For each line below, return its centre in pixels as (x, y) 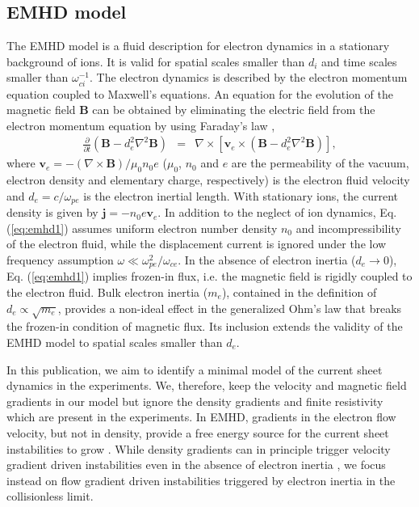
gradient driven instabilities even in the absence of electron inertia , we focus (196, 465)
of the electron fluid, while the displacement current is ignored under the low (197, 244)
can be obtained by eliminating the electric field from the (234, 110)
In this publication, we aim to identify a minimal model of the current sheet (195, 369)
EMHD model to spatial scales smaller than (115, 342)
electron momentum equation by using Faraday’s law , (141, 125)
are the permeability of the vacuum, (320, 163)
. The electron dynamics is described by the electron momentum (249, 77)
